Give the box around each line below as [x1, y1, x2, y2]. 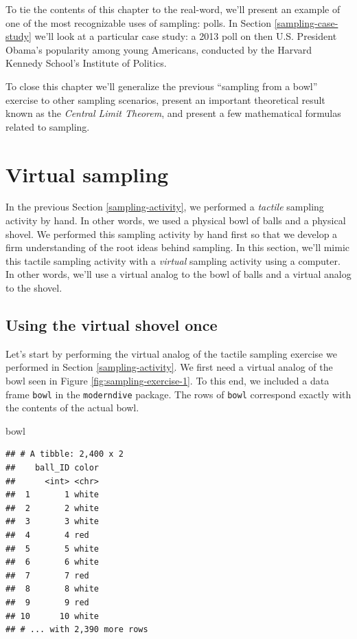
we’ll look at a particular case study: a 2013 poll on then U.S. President [34, 29, 337, 43]
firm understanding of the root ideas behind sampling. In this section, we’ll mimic [5, 240, 350, 254]
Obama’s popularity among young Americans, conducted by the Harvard [5, 42, 312, 56]
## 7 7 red [5, 570, 89, 581]
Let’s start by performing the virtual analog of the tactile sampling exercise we [5, 346, 337, 360]
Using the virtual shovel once [5, 314, 218, 336]
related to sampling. [5, 119, 90, 133]
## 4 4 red [5, 530, 89, 541]
